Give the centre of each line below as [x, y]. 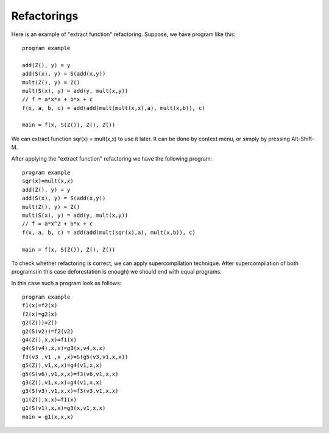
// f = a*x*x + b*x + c [58, 100]
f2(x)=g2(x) [40, 314]
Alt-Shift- [303, 139]
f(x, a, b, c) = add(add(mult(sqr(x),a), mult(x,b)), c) [109, 232]
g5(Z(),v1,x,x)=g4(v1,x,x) [62, 366]
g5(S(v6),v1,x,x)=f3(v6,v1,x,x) [70, 374]
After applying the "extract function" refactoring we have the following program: [112, 158]
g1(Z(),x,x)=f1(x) [50, 399]
